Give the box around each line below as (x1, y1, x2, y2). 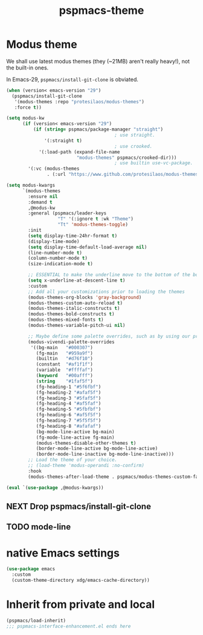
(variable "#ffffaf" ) (36, 367, 94, 373)
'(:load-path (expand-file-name (38, 149, 120, 155)
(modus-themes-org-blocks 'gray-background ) (28, 294, 142, 300)
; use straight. (114, 132, 155, 138)
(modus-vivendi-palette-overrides (28, 339, 115, 345)
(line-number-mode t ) (28, 250, 83, 256)
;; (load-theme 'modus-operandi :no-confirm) (28, 463, 145, 469)
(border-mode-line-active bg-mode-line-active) (36, 445, 158, 452)
